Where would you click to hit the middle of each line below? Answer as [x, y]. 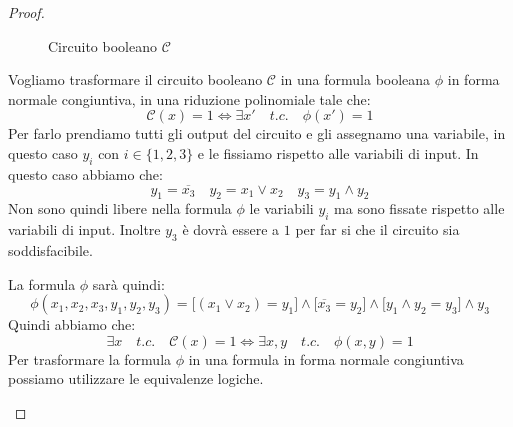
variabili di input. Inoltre [84, 229]
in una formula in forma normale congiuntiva [326, 358]
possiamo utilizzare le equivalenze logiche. [136, 378]
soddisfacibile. [50, 249]
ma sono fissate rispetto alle [419, 208]
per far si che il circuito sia [377, 229]
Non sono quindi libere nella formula [120, 208]
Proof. [26, 12]
